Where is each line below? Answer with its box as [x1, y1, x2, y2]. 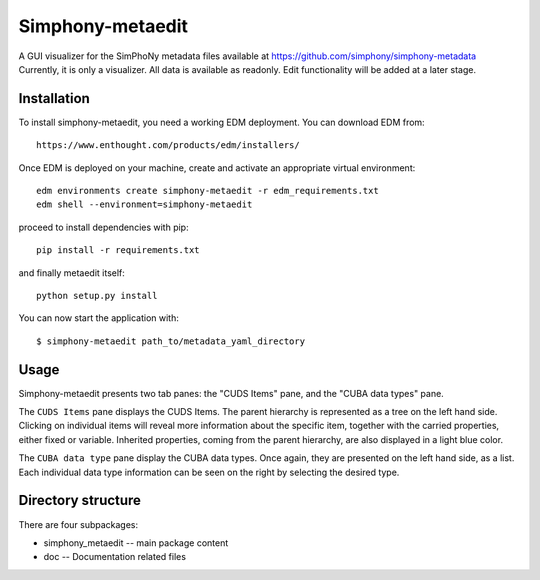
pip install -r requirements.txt [36, 245, 200, 256]
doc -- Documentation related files [43, 551, 187, 563]
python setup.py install [36, 290, 158, 301]
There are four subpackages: [18, 518, 139, 530]
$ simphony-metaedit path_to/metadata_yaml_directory [36, 335, 305, 347]
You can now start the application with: [18, 312, 180, 324]
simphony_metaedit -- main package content [43, 536, 229, 549]
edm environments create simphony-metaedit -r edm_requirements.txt [36, 185, 379, 197]
